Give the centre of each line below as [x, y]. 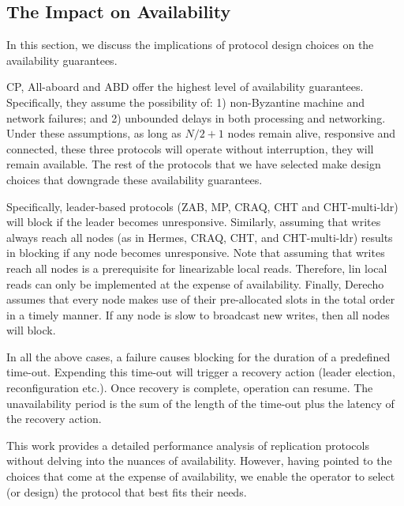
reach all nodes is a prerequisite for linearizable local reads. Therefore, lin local [197, 268]
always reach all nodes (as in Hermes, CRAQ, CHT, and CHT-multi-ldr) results [200, 237]
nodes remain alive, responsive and [312, 133]
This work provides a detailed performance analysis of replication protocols [188, 445]
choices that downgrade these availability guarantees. [135, 179]
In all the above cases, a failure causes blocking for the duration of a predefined [198, 356]
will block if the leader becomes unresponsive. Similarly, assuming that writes [194, 222]
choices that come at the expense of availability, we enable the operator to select [201, 476]
